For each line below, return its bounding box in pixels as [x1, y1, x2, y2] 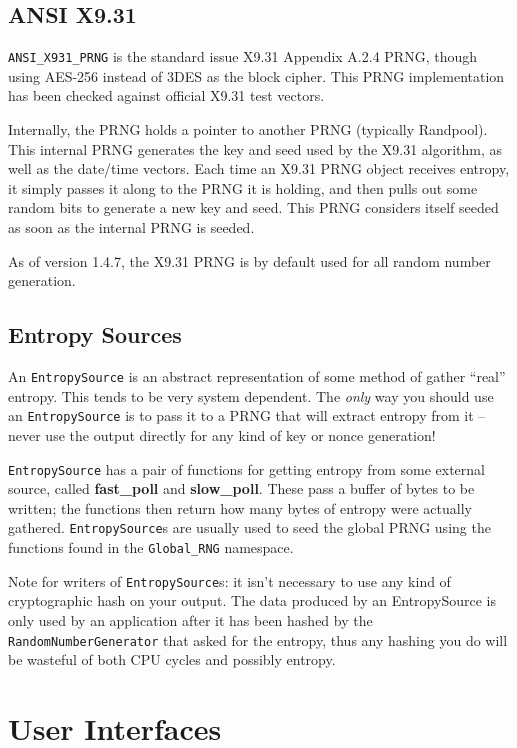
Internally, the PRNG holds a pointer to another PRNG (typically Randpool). [8, 119, 488, 140]
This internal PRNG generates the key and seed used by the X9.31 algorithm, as [8, 138, 503, 159]
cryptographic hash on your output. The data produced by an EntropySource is [8, 590, 496, 611]
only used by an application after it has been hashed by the [8, 609, 373, 630]
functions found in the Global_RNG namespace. [8, 537, 294, 557]
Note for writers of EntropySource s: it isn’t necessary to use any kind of [8, 570, 451, 591]
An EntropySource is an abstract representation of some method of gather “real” [8, 366, 506, 386]
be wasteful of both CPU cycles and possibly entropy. [8, 649, 336, 670]
